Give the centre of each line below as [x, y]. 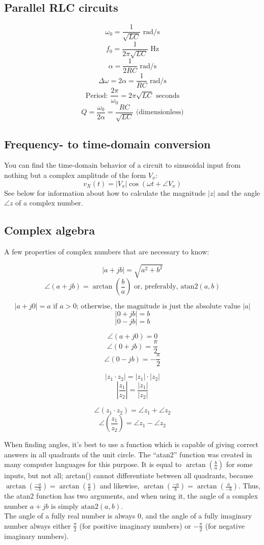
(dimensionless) [160, 112]
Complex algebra [50, 230]
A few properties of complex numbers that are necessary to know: [107, 251]
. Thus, [249, 486]
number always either [37, 525]
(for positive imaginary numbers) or [135, 525]
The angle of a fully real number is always [70, 516]
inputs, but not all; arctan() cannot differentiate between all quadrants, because [129, 475]
